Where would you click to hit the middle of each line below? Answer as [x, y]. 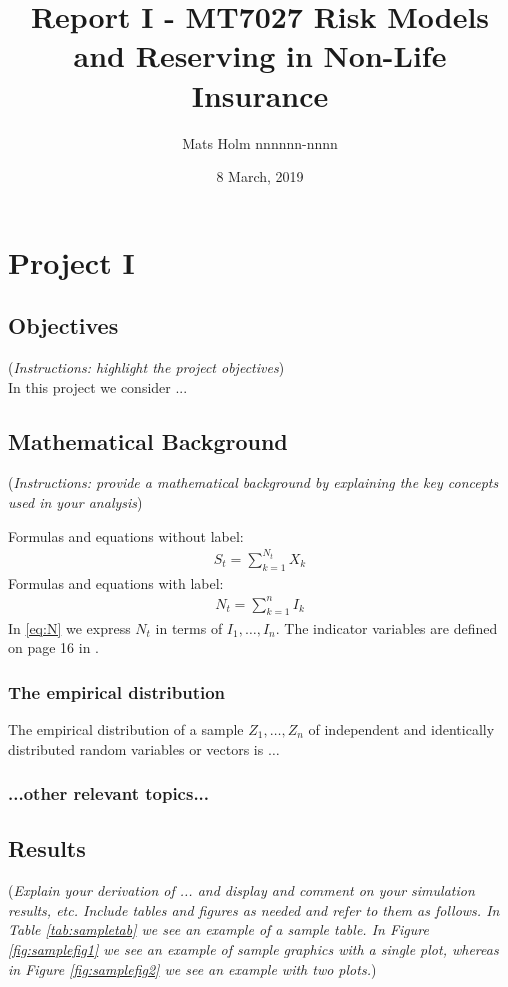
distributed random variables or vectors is [136, 748]
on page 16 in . [54, 647]
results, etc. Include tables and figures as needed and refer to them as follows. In [254, 909]
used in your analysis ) [75, 502]
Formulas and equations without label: [126, 535]
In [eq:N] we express [69, 627]
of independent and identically [401, 728]
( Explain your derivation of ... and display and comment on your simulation [241, 890]
